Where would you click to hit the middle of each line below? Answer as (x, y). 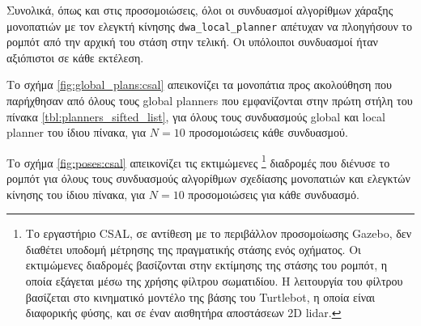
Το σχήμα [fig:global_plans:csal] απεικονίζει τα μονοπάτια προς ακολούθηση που (199, 85)
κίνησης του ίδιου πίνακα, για (76, 194)
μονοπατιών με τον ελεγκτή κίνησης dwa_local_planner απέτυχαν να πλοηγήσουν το (210, 25)
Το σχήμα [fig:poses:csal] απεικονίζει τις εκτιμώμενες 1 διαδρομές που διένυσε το (198, 161)
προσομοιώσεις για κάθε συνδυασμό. (274, 194)
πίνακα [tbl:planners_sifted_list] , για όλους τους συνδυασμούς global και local (196, 116)
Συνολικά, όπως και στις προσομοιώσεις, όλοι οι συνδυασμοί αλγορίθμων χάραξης (200, 10)
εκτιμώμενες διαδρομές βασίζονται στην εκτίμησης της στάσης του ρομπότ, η (206, 265)
